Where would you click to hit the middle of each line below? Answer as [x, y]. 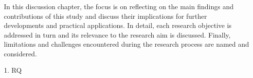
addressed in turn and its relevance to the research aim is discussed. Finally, [117, 34]
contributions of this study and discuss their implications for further [106, 16]
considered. [20, 53]
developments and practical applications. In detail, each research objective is [118, 25]
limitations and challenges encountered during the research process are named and [126, 44]
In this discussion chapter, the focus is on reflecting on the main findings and [119, 6]
